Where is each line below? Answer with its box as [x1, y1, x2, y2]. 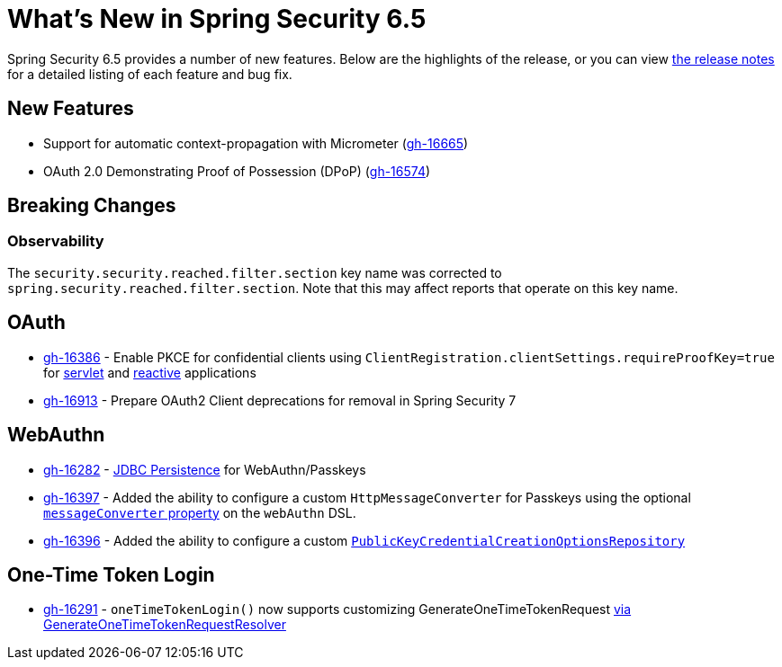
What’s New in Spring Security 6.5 [7, 4, 427, 34]
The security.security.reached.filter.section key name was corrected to [7, 264, 502, 280]
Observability [7, 232, 104, 251]
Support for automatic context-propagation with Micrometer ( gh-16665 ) [43, 135, 469, 151]
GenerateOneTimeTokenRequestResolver [43, 617, 286, 633]
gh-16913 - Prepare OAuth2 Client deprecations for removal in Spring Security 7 [43, 392, 517, 408]
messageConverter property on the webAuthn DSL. [43, 504, 356, 520]
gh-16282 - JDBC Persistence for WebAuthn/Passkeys [43, 461, 366, 477]
